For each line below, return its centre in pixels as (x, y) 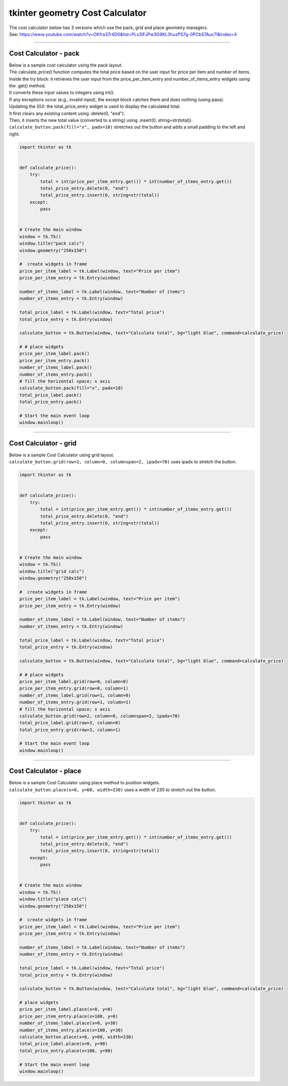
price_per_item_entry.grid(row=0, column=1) (74, 688)
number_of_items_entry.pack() (56, 374)
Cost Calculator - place (45, 771)
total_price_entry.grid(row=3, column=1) (70, 730)
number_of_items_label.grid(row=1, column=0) (75, 695)
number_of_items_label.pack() (56, 367)
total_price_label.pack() (51, 395)
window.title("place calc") (53, 899)
